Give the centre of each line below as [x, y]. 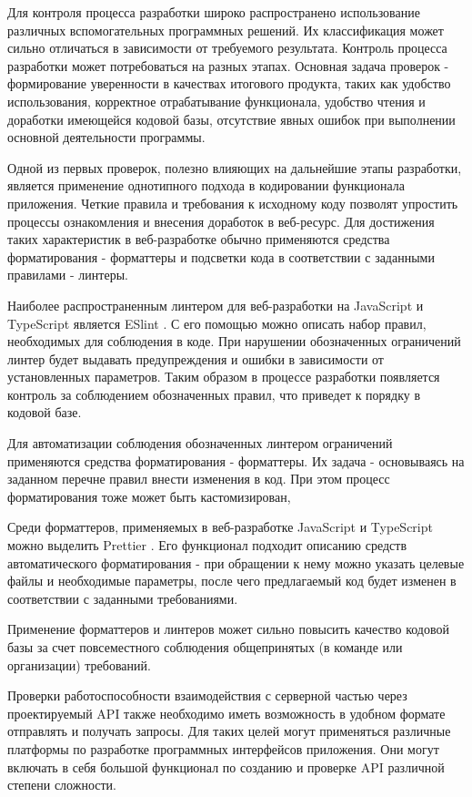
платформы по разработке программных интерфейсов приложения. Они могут [223, 748]
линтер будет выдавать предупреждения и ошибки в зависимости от [196, 358]
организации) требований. [79, 664]
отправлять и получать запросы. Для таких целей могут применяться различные [229, 731]
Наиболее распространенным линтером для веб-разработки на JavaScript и [216, 305]
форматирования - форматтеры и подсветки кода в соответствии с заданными [221, 256]
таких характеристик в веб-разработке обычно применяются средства [199, 239]
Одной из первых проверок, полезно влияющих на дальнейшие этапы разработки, [235, 167]
